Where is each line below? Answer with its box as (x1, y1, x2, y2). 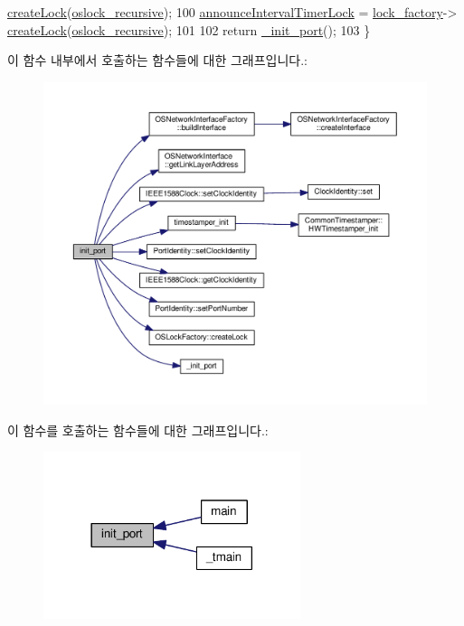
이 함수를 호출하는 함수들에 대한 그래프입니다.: (7, 420, 269, 439)
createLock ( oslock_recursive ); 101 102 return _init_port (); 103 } (7, 20, 371, 39)
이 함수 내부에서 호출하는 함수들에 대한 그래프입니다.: (7, 51, 308, 70)
